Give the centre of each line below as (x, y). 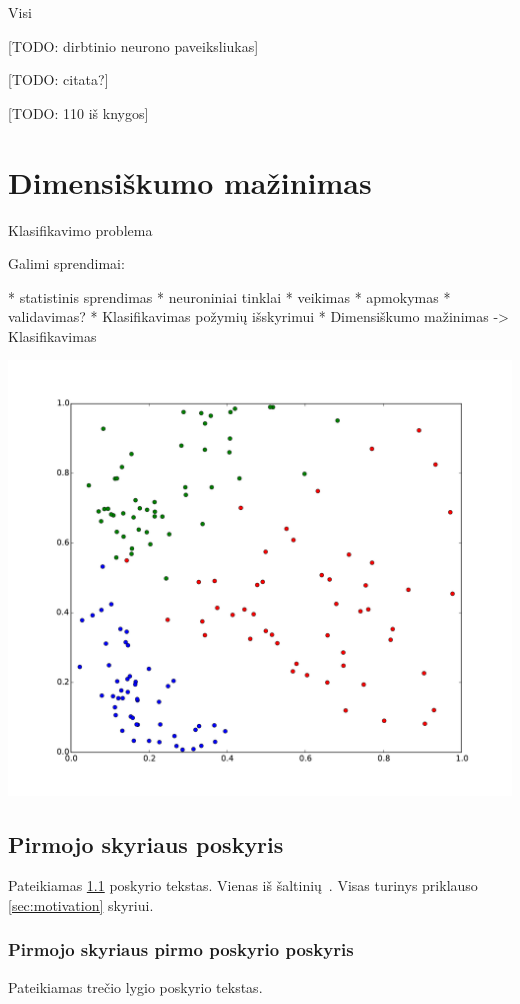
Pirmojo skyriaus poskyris (146, 843)
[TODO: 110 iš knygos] (78, 112)
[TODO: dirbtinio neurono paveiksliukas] (133, 45)
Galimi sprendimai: (66, 263)
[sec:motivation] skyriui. (81, 904)
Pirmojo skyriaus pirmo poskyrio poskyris (181, 949)
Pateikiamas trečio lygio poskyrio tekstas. (135, 986)
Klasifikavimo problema (80, 229)
